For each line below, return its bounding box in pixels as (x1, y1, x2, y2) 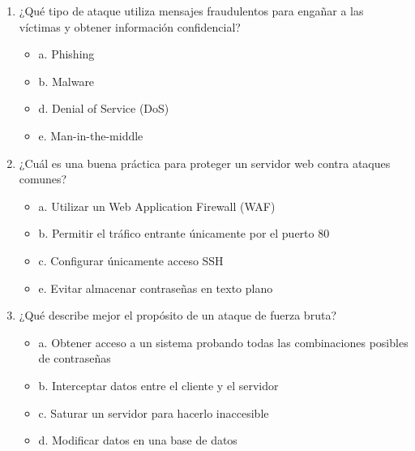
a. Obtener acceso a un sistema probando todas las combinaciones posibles (38, 333, 409, 350)
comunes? (19, 170, 67, 187)
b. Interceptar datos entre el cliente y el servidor (38, 376, 279, 393)
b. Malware (38, 72, 95, 89)
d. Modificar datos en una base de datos (38, 432, 237, 449)
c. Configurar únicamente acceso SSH (38, 251, 224, 268)
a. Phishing (38, 45, 95, 62)
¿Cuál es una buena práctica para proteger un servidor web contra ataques (19, 154, 391, 171)
